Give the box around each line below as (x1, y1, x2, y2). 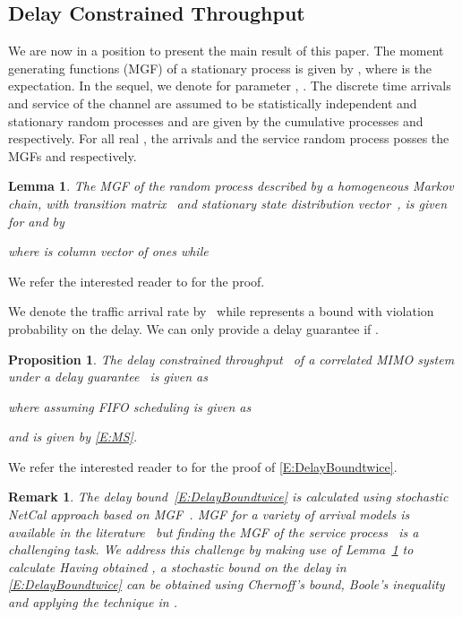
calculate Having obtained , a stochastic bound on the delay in (8, 557, 346, 576)
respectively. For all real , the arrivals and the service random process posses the (8, 129, 449, 148)
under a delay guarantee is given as (8, 367, 208, 386)
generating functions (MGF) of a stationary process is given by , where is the (8, 58, 432, 77)
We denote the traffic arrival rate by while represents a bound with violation (8, 302, 434, 321)
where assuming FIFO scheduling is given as (8, 397, 252, 416)
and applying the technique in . (8, 593, 177, 612)
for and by (8, 211, 64, 230)
